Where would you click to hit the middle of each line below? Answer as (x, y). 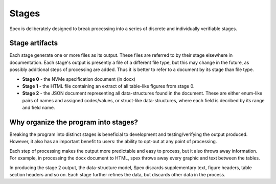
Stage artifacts (34, 43)
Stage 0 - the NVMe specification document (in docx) (79, 79)
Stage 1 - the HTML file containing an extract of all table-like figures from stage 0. (108, 86)
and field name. (39, 108)
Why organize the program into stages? (74, 122)
